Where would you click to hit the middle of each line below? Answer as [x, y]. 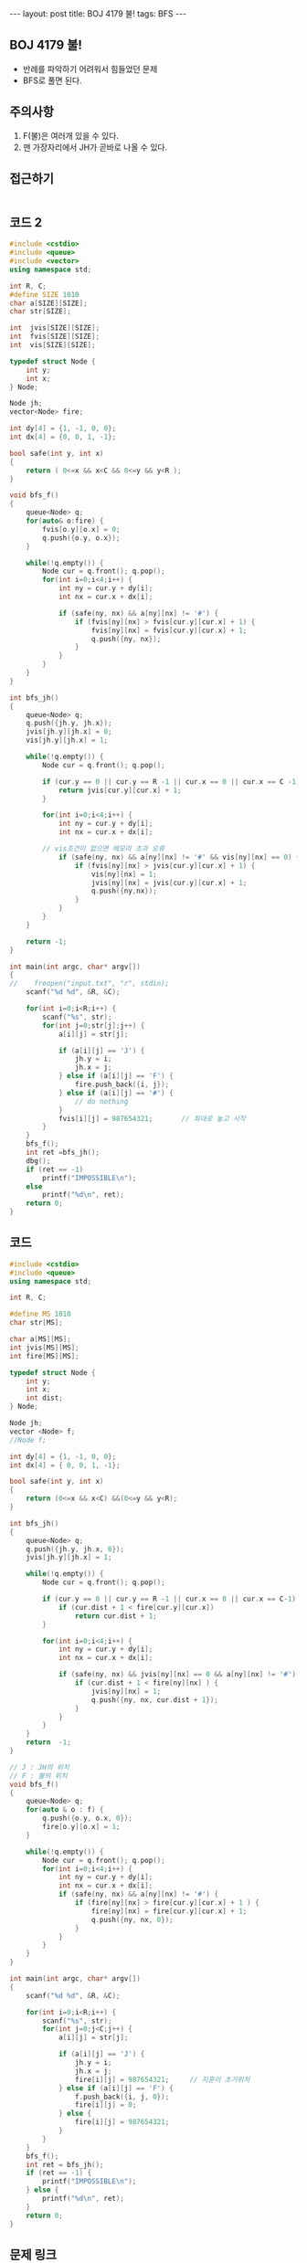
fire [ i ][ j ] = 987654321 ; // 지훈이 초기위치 [162, 2079]
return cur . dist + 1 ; [116, 1616]
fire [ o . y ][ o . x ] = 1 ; [81, 1827]
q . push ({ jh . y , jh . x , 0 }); [75, 1549]
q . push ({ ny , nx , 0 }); [132, 1919]
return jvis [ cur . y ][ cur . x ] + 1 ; [120, 790]
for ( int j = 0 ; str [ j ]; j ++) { [94, 1025]
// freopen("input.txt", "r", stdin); [90, 984]
